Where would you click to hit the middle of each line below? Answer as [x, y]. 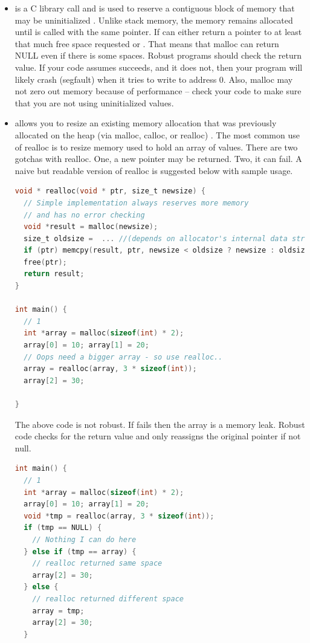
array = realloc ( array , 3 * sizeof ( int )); [110, 369]
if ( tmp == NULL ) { [63, 528]
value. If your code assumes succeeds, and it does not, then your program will [159, 67]
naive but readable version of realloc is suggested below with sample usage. [154, 170]
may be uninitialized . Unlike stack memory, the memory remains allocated [154, 20]
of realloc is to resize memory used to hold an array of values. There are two [156, 147]
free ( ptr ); [45, 262]
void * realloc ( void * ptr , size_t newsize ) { [110, 191]
